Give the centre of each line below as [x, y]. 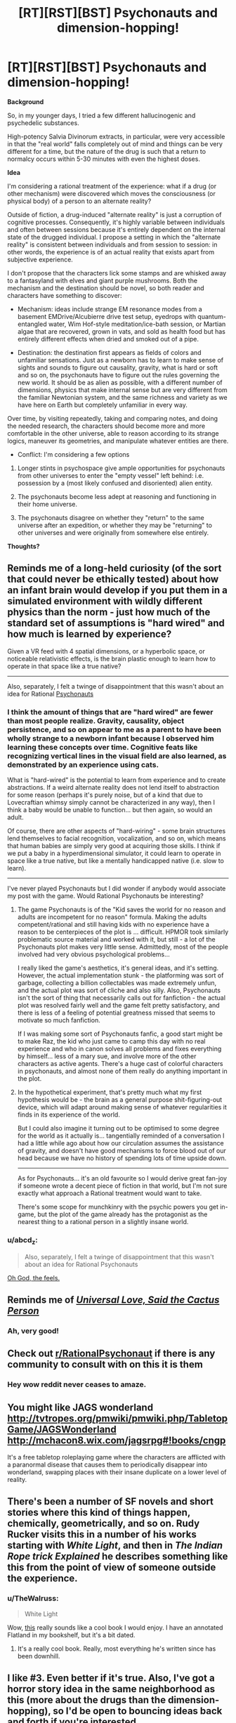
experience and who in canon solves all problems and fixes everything [119, 1049]
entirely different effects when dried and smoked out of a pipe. [108, 339]
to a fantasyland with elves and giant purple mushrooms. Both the [103, 280]
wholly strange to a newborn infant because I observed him [111, 738]
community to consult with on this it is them [105, 1365]
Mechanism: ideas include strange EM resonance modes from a [110, 309]
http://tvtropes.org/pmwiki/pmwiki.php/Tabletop [118, 1418]
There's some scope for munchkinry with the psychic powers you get [118, 1207]
